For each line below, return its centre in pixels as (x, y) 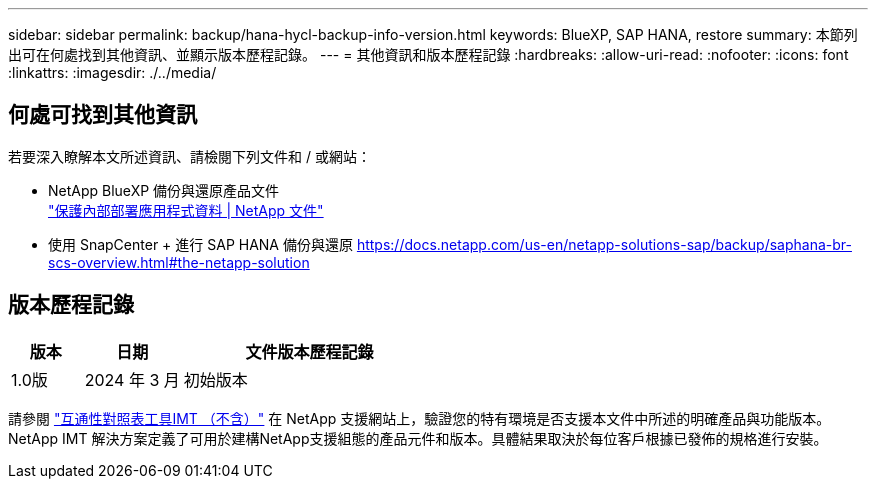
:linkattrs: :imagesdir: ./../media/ (112, 72)
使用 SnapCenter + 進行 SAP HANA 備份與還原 (200, 244)
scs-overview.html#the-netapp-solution (179, 262)
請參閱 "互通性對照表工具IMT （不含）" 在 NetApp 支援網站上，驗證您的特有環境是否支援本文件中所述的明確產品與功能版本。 (419, 418)
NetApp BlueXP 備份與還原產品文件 (164, 190)
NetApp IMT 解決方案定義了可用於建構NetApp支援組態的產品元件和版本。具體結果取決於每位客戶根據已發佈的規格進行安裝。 (418, 438)
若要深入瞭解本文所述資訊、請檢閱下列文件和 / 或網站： (189, 156)
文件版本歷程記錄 (309, 351)
